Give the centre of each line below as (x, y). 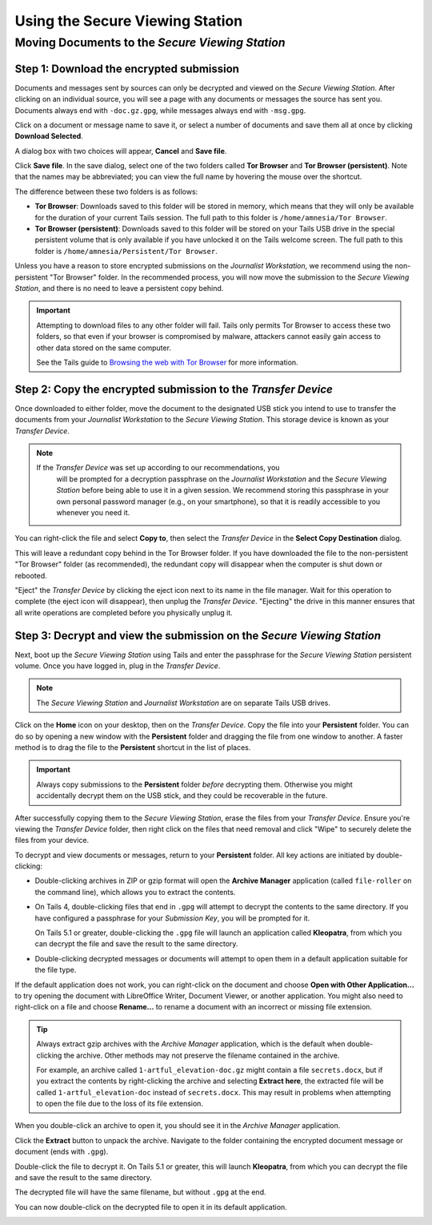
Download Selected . (49, 136)
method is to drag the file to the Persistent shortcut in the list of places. (133, 747)
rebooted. (31, 575)
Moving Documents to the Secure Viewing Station (150, 42)
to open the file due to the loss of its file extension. (120, 1104)
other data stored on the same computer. (104, 348)
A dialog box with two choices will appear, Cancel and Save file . (121, 151)
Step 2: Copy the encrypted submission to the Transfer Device (174, 389)
